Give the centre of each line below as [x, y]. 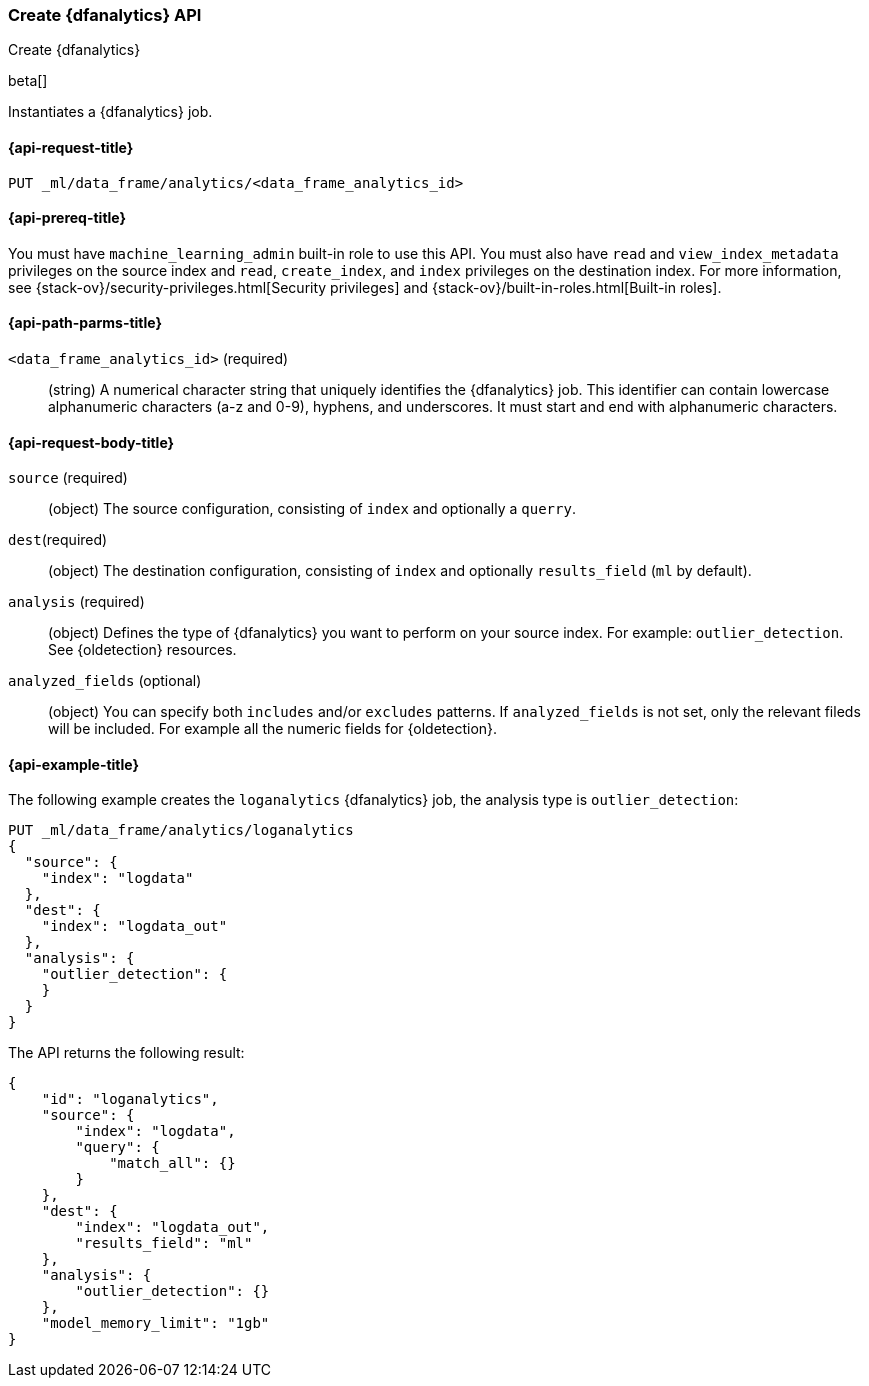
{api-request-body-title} [91, 442]
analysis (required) [76, 602]
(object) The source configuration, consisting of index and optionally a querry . [312, 509]
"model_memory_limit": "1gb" [155, 1323]
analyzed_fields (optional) [105, 681]
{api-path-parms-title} [85, 323]
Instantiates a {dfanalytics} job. [110, 112]
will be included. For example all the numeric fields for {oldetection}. [273, 729]
